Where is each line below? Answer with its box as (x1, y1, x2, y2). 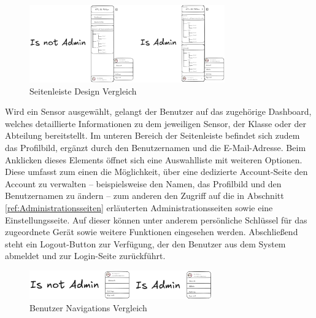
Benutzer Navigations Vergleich (29, 301, 147, 314)
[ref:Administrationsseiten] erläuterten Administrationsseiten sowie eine (5, 201, 273, 214)
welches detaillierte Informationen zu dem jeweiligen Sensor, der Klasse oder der (5, 117, 306, 130)
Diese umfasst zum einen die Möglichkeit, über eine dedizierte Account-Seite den (5, 165, 308, 178)
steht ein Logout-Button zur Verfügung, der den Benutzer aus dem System (5, 237, 286, 250)
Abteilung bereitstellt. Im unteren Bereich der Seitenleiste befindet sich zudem (5, 129, 300, 142)
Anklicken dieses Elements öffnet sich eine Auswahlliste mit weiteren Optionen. (5, 153, 303, 166)
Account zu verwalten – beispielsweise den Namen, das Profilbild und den (5, 177, 282, 190)
